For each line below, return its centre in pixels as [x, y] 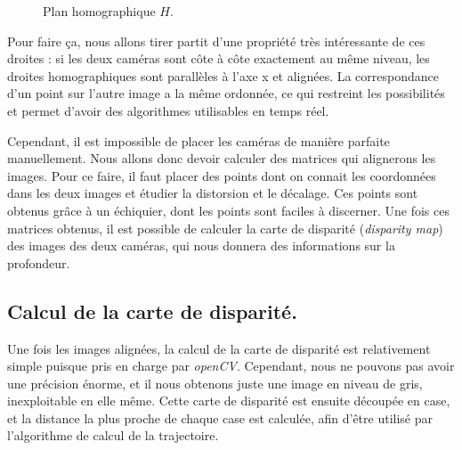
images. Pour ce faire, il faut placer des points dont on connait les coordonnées [222, 175]
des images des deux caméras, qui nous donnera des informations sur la [201, 245]
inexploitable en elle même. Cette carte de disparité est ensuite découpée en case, [229, 401]
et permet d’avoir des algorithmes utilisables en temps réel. [168, 110]
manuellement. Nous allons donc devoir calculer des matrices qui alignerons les [222, 158]
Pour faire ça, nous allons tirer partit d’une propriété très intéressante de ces [216, 41]
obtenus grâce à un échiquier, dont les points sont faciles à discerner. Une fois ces [228, 210]
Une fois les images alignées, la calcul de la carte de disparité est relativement [219, 348]
